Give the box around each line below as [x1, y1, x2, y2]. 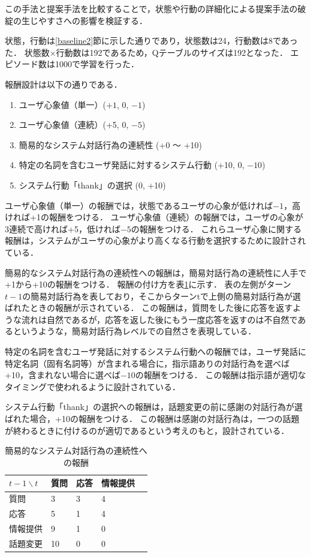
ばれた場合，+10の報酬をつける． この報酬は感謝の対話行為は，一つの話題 [5, 412, 300, 425]
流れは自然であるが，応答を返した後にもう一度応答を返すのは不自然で [21, 313, 298, 325]
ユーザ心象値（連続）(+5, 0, [19, 118, 129, 131]
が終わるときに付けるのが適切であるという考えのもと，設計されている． [5, 424, 289, 436]
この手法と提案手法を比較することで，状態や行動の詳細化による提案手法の [5, 2, 298, 14]
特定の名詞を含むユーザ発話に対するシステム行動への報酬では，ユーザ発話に [5, 345, 307, 358]
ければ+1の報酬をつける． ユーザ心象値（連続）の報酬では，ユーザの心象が [5, 211, 303, 223]
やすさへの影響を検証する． [38, 14, 147, 26]
